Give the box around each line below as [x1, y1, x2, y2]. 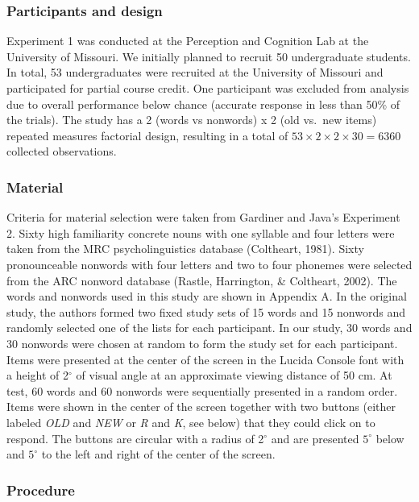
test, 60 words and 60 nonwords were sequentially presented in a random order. [6, 382, 398, 399]
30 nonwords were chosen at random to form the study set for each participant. [6, 334, 398, 351]
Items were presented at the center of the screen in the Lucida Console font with [6, 351, 404, 367]
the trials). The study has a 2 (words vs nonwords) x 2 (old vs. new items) [6, 111, 377, 128]
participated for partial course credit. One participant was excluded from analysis [6, 80, 409, 96]
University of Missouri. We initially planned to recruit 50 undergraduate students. [6, 48, 411, 64]
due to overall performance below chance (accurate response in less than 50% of [6, 95, 400, 112]
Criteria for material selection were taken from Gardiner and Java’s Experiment [6, 209, 400, 226]
